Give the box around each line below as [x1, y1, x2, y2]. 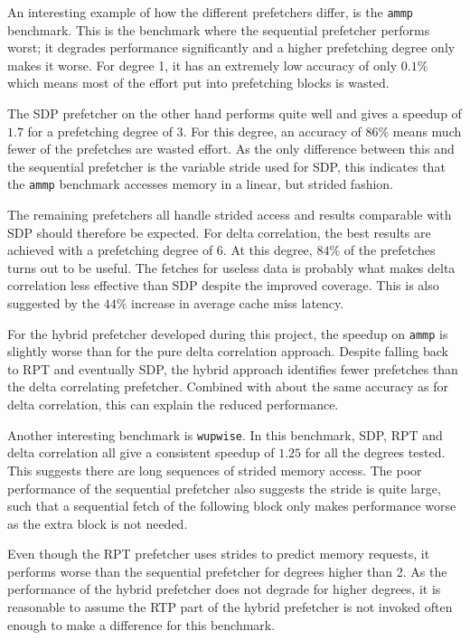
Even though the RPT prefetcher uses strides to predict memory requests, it [7, 544, 430, 563]
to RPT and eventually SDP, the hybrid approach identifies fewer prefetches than [7, 359, 458, 378]
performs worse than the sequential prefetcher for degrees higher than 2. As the [7, 561, 447, 580]
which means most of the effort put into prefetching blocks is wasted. [7, 73, 390, 92]
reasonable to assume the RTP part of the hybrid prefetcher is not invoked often [7, 598, 453, 616]
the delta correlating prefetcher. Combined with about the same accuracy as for [7, 377, 449, 396]
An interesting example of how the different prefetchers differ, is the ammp [7, 3, 414, 21]
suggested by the [7, 294, 100, 313]
